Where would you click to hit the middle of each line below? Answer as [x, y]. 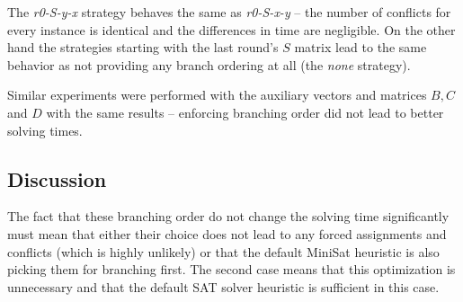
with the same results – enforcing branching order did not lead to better [245, 112]
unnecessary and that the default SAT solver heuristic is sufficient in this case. [223, 286]
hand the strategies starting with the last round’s [143, 47]
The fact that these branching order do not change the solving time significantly [228, 216]
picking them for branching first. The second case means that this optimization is [231, 269]
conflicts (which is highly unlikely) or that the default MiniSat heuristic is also [223, 251]
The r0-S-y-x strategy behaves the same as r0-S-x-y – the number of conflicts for [229, 12]
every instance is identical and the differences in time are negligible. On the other [231, 29]
